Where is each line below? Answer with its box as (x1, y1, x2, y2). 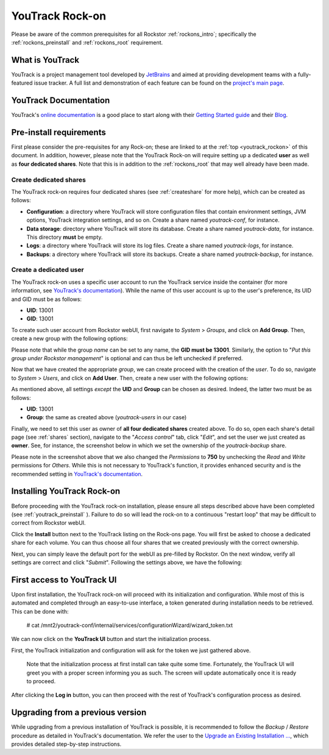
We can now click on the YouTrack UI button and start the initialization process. (11, 636, 211, 643)
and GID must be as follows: (11, 296, 82, 303)
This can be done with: (11, 608, 69, 615)
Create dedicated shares (11, 175, 87, 184)
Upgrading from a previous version (11, 707, 147, 718)
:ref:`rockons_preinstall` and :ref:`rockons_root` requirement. (11, 38, 163, 46)
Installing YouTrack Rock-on (11, 486, 121, 497)
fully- (297, 71, 311, 78)
